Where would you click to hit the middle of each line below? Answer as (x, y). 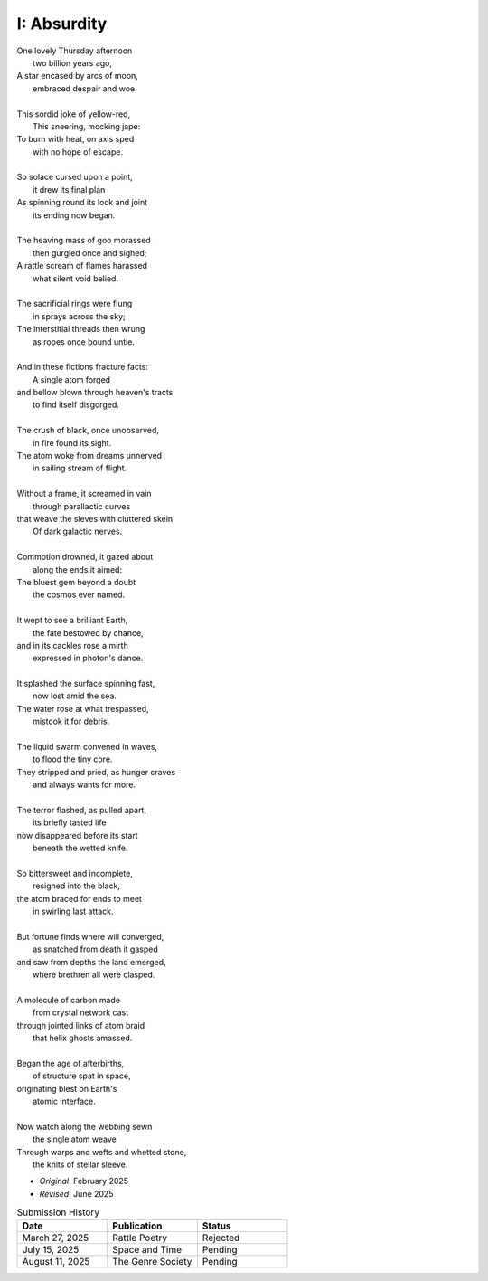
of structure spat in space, (82, 1076)
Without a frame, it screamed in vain (84, 494)
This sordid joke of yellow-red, (74, 114)
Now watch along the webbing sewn (84, 1126)
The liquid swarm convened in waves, (87, 747)
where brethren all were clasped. (94, 975)
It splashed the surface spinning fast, (86, 684)
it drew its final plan (69, 189)
